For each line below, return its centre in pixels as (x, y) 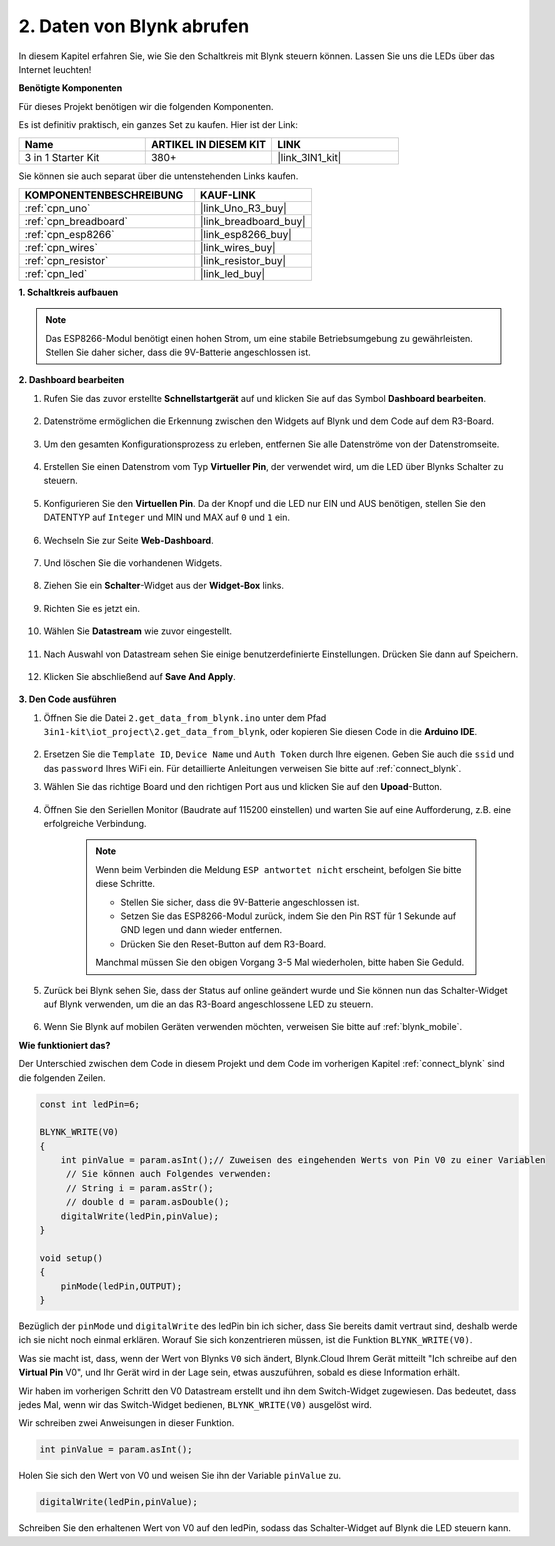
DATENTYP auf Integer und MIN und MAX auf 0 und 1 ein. (166, 517)
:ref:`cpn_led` (56, 273)
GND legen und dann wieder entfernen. (201, 930)
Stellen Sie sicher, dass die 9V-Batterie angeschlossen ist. (240, 902)
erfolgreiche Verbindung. (95, 824)
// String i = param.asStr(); (139, 1188)
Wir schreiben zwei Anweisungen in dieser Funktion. (126, 1423)
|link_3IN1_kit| (309, 157)
